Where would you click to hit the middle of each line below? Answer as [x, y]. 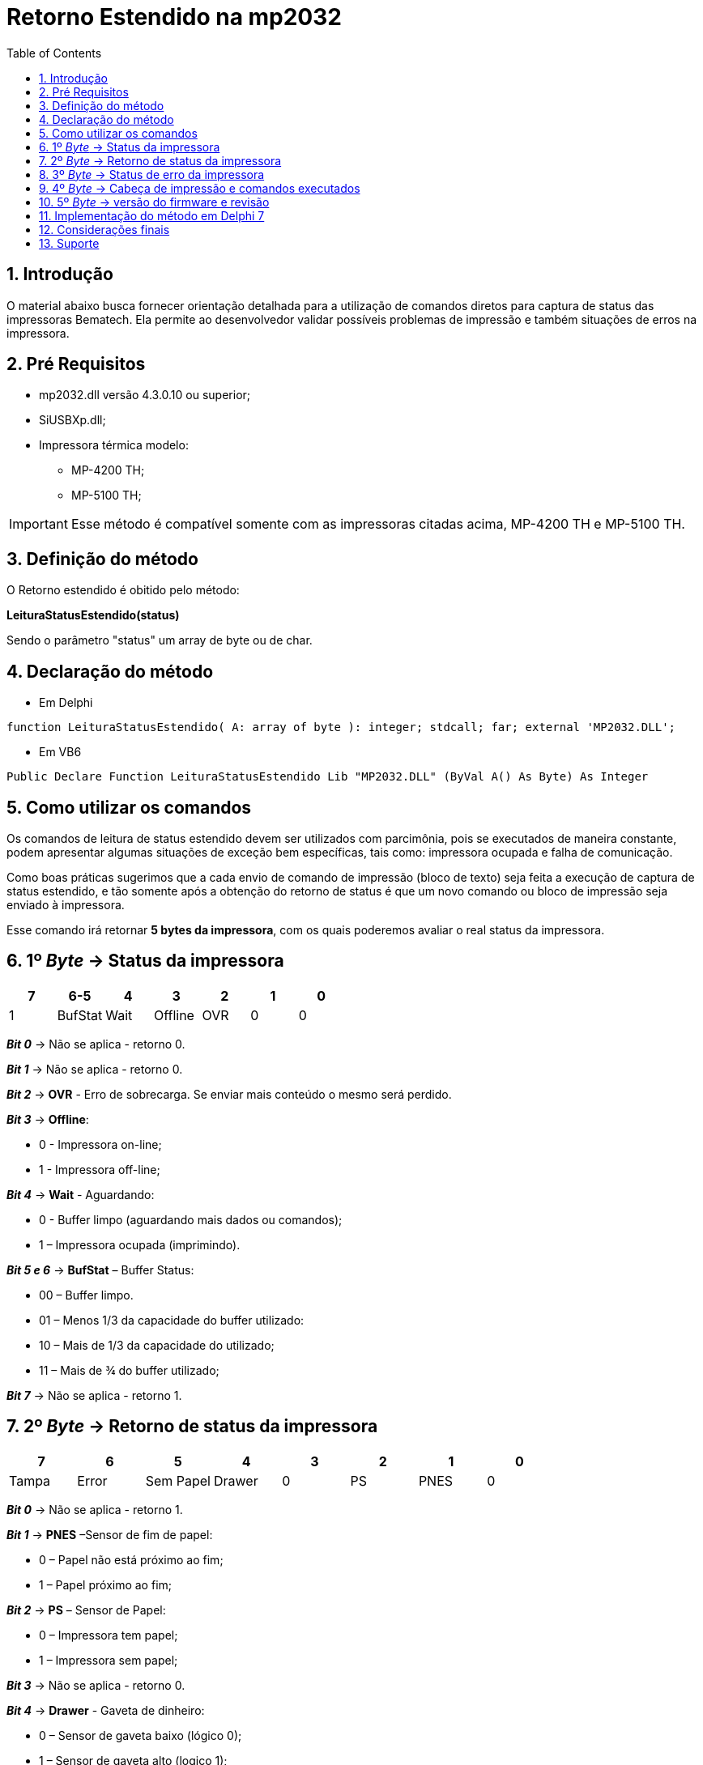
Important [38, 524]
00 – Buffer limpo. [86, 1295]
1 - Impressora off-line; [100, 1169]
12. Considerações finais [104, 229]
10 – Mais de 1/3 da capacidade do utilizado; [157, 1345]
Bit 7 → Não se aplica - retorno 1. [94, 1395]
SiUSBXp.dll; [72, 420]
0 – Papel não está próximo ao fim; [131, 1559]
